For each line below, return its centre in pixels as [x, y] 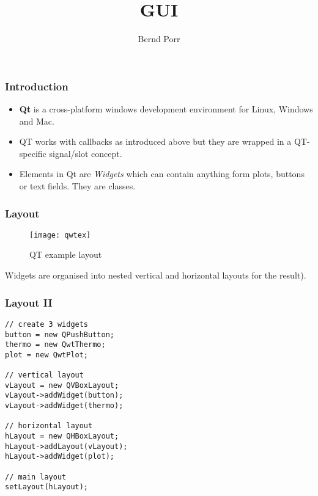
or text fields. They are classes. [77, 185]
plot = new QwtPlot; [47, 355]
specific [33, 153]
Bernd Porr [159, 39]
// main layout [36, 477]
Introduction [37, 86]
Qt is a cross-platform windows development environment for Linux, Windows [166, 109]
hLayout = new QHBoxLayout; [62, 436]
